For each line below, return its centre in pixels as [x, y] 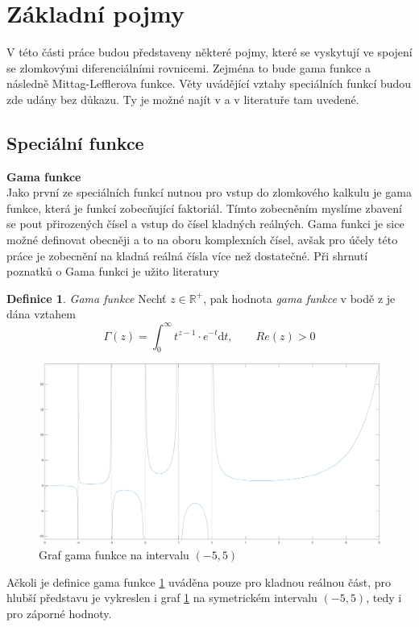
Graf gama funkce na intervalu [114, 555]
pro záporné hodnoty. [59, 613]
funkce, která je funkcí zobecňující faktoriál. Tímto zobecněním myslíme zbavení [204, 208]
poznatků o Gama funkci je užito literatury [113, 271]
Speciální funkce [75, 142]
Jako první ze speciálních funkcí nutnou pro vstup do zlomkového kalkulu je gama [209, 192]
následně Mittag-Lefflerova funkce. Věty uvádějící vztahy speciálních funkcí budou [209, 83]
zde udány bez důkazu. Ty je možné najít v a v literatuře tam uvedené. [183, 99]
